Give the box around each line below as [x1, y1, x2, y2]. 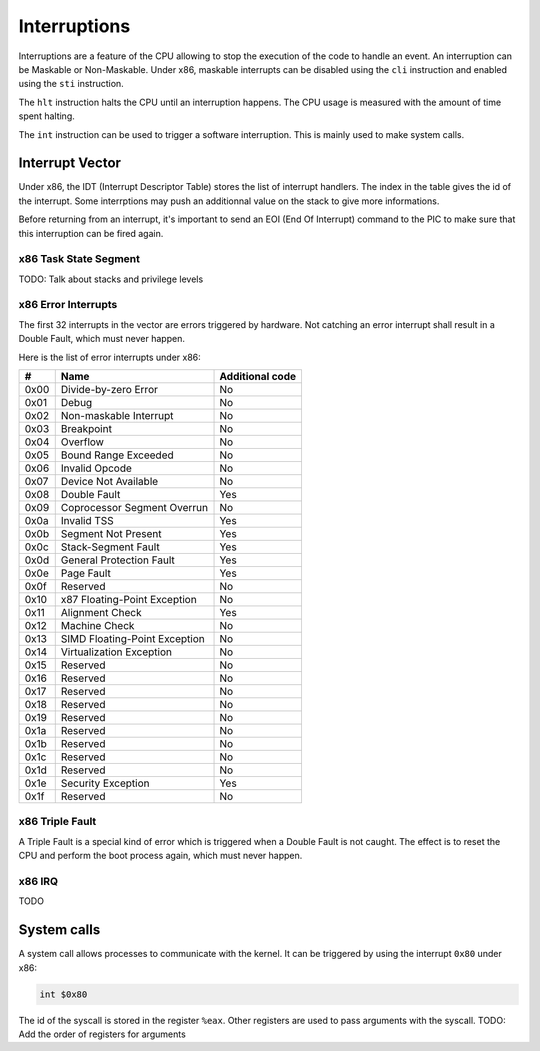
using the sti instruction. [18, 78, 124, 90]
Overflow [60, 435, 105, 449]
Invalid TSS [60, 514, 114, 528]
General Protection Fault [60, 553, 175, 567]
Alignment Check [60, 606, 142, 620]
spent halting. [18, 110, 75, 122]
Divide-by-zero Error [60, 383, 159, 397]
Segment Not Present [60, 527, 162, 541]
